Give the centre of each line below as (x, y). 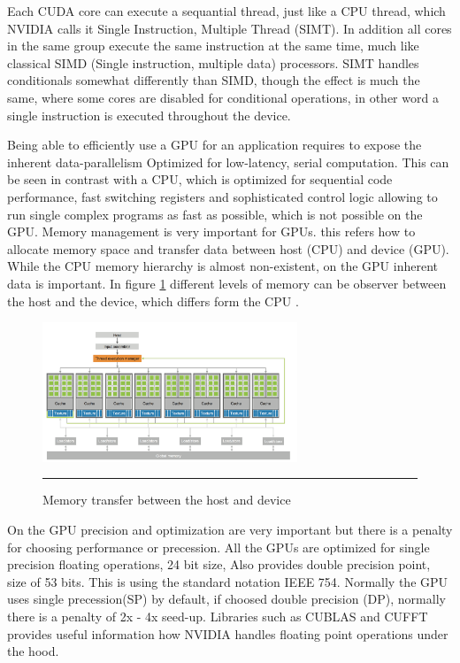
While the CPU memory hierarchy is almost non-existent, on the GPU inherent (222, 266)
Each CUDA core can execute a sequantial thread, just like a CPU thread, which (226, 11)
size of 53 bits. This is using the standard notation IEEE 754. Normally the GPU (228, 581)
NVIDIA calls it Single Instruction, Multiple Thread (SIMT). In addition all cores (230, 28)
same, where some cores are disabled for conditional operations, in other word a (223, 97)
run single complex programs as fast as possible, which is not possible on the (215, 214)
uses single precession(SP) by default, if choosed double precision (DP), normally (226, 599)
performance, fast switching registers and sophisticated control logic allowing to (222, 196)
